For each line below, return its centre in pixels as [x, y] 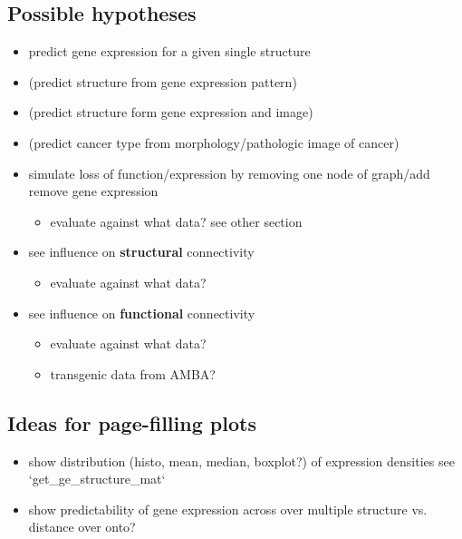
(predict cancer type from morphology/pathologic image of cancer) [214, 142]
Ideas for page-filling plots [132, 422]
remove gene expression [93, 191]
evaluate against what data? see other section [176, 221]
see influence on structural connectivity [141, 252]
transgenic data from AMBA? [133, 373]
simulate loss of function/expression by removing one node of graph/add [229, 173]
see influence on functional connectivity [142, 313]
